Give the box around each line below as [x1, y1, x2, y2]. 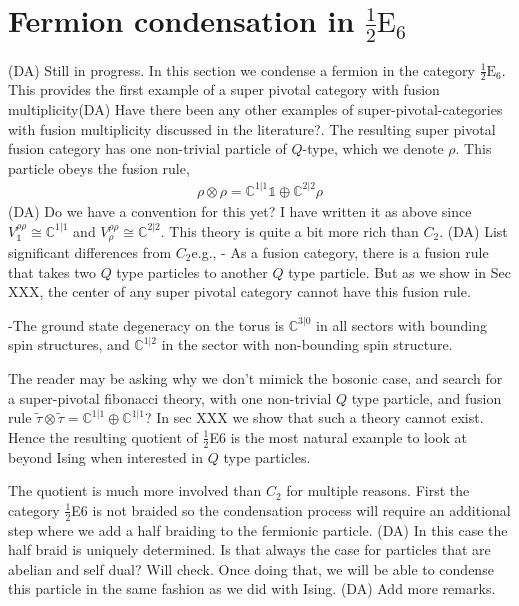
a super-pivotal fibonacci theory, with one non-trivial [8, 387, 332, 408]
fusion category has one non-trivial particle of [8, 138, 287, 159]
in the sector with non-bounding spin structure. [161, 334, 453, 355]
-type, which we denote [302, 138, 444, 159]
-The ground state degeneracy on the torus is [8, 314, 285, 335]
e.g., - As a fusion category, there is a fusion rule [191, 241, 489, 262]
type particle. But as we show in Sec [288, 261, 512, 282]
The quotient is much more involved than [8, 480, 262, 501]
